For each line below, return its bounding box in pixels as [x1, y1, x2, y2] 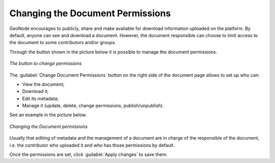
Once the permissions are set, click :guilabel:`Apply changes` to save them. [9, 151, 168, 157]
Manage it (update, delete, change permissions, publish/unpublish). [22, 103, 164, 109]
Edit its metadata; [22, 95, 59, 102]
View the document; [22, 81, 65, 87]
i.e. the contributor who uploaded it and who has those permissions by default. [9, 142, 175, 148]
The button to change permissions [9, 60, 82, 67]
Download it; [22, 88, 49, 94]
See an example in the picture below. [9, 112, 87, 118]
